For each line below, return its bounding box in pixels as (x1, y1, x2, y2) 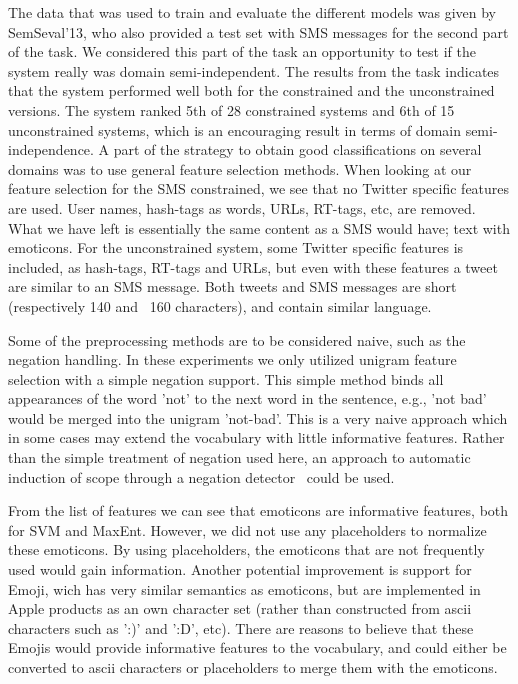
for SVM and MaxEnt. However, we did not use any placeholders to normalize (8, 519, 487, 540)
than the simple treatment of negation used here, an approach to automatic (8, 447, 471, 468)
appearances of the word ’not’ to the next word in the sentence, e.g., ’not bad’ (8, 388, 487, 409)
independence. (8, 139, 94, 160)
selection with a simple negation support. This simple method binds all (8, 368, 444, 389)
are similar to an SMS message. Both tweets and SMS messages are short (8, 276, 457, 297)
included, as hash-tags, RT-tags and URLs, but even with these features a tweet (8, 256, 498, 277)
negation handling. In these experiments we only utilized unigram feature (8, 349, 457, 370)
